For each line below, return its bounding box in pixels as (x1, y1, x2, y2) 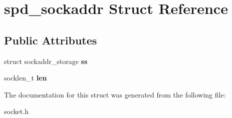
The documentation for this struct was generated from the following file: (4, 89, 226, 99)
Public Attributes (4, 32, 97, 47)
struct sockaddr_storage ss (4, 55, 88, 66)
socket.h (4, 106, 29, 116)
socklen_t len (4, 72, 47, 83)
